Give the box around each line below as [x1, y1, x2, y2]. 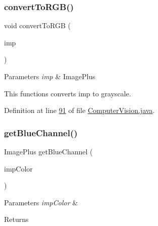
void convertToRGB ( [4, 20, 71, 31]
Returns [4, 214, 29, 224]
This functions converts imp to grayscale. [4, 88, 131, 98]
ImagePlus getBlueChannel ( [4, 146, 93, 156]
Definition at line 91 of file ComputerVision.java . [4, 105, 155, 116]
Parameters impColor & [4, 197, 78, 207]
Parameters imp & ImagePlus [4, 71, 95, 81]
